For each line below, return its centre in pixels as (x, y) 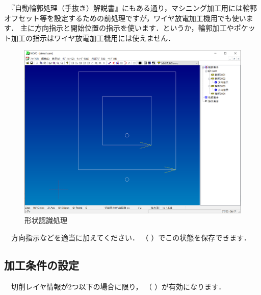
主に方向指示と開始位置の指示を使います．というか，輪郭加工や (127, 28)
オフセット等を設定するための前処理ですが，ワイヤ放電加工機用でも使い (125, 18)
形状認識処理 (46, 220)
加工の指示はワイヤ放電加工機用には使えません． (93, 38)
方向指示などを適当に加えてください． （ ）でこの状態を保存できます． (131, 237)
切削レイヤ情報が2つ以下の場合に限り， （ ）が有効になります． (118, 286)
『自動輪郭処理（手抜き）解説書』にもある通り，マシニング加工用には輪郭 (134, 8)
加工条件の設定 (42, 265)
